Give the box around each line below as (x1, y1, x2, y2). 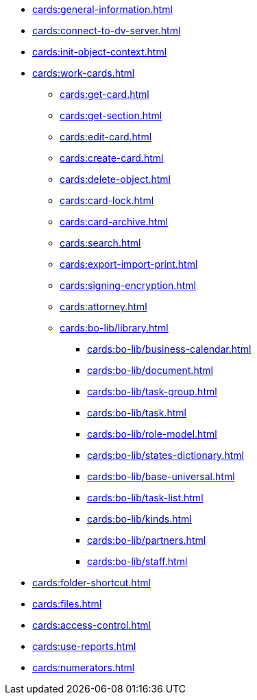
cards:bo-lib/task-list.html (87, 492, 204, 503)
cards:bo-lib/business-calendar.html (87, 343, 252, 355)
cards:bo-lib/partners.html (87, 534, 206, 546)
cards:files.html (32, 598, 102, 610)
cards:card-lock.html (60, 195, 154, 206)
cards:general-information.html (32, 3, 173, 15)
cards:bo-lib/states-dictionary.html (87, 449, 244, 461)
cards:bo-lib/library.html (60, 322, 169, 334)
